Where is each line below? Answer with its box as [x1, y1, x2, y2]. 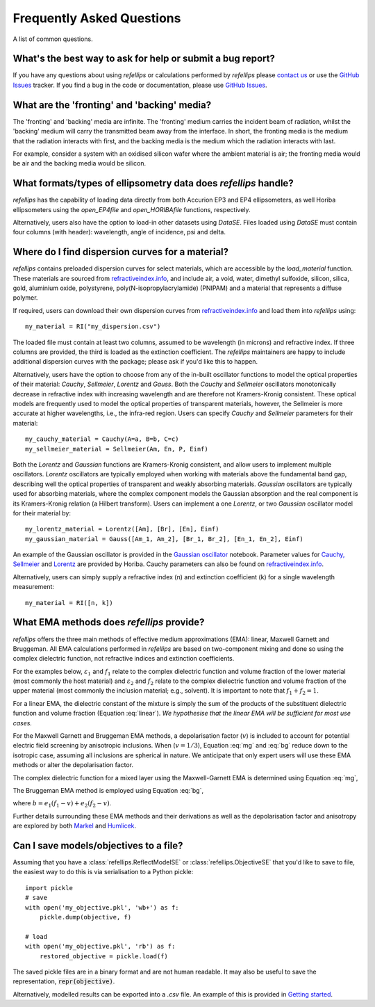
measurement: [12, 583, 55, 591]
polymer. [12, 293, 38, 302]
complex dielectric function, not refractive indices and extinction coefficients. [12, 654, 235, 663]
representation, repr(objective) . [12, 977, 115, 985]
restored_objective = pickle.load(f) [39, 952, 168, 960]
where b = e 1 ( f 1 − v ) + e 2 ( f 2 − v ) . [12, 799, 112, 809]
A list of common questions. [12, 35, 93, 43]
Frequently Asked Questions [12, 10, 181, 26]
